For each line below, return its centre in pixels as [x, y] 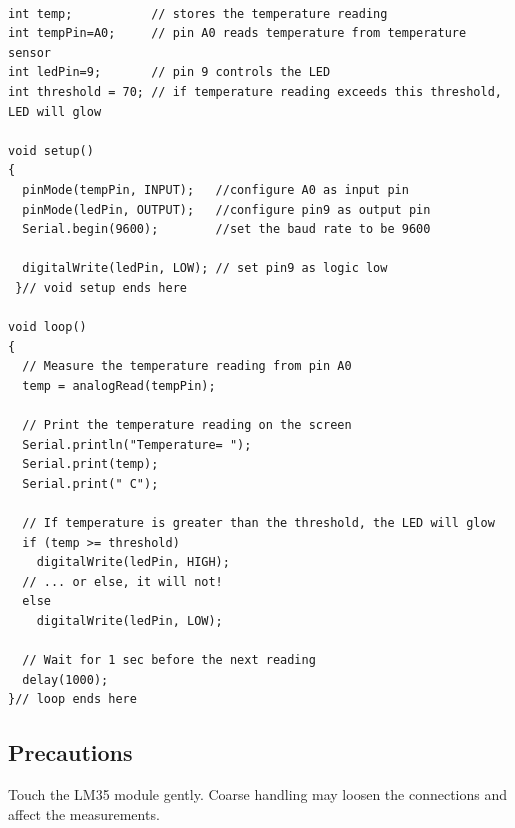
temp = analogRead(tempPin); [119, 385]
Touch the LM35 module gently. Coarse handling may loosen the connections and [258, 794]
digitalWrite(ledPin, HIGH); [133, 562]
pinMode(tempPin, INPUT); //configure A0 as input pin [215, 189]
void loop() [47, 327]
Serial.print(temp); [90, 464]
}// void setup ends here [101, 287]
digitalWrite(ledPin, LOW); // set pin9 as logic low [205, 268]
